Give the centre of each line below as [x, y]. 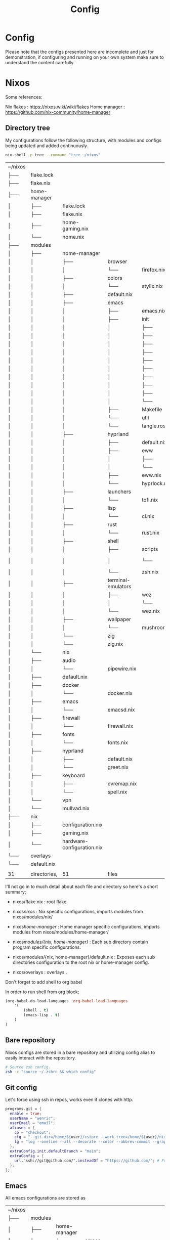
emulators [119, 586]
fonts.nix [118, 742]
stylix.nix [152, 286]
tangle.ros [154, 426]
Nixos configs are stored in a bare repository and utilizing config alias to [80, 1052]
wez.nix [151, 611]
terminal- [119, 580]
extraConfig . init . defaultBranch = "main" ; [55, 1152]
